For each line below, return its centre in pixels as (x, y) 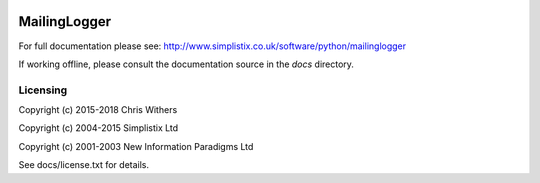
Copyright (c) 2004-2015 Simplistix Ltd (98, 128)
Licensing (43, 90)
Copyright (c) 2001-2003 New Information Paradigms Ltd (136, 146)
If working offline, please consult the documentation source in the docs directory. (186, 64)
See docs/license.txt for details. (84, 165)
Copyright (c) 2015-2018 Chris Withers (98, 110)
